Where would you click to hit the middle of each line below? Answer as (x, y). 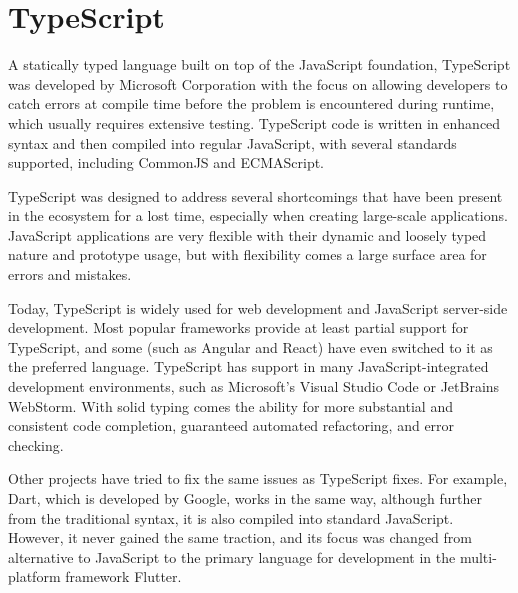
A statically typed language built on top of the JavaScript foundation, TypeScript (259, 64)
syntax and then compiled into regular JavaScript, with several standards (232, 142)
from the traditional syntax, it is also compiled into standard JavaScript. (231, 517)
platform (34, 576)
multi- (478, 556)
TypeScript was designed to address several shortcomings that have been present (255, 195)
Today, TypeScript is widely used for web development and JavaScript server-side (258, 307)
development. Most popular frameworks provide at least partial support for (238, 327)
